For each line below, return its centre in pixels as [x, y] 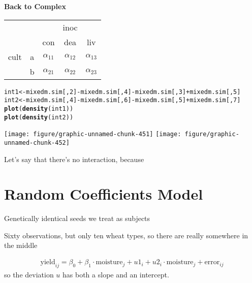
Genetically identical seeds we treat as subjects [77, 218]
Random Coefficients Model [104, 194]
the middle [21, 245]
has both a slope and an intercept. [116, 274]
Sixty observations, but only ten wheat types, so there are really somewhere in [126, 235]
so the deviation [29, 274]
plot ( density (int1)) [39, 108]
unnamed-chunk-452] [37, 143]
